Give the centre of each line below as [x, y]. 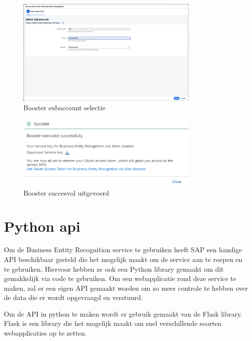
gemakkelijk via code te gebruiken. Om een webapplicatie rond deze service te [120, 278]
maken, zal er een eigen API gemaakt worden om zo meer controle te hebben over [126, 288]
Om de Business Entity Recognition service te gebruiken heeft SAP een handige [123, 250]
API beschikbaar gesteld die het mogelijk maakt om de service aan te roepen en [123, 259]
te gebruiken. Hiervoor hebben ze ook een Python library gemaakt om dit [114, 269]
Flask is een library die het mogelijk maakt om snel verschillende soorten [113, 323]
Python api [42, 226]
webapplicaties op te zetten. [46, 333]
